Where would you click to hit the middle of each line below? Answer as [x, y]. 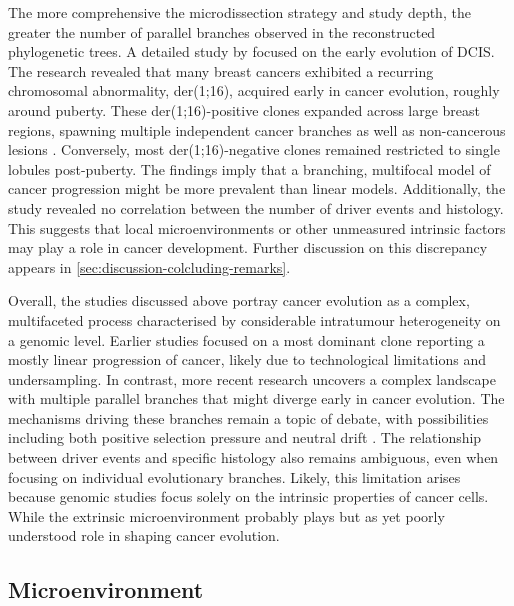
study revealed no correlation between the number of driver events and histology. [256, 207]
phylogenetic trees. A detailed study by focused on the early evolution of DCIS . [251, 51]
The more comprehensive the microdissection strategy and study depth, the [239, 12]
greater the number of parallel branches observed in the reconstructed [222, 31]
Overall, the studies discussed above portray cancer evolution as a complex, [239, 300]
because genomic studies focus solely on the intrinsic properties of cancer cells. [248, 496]
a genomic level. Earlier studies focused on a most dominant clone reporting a [246, 339]
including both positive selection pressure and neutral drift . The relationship [245, 437]
